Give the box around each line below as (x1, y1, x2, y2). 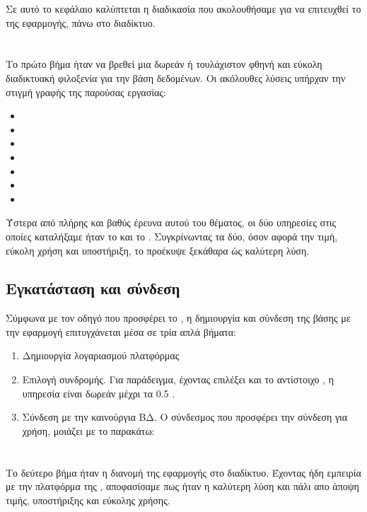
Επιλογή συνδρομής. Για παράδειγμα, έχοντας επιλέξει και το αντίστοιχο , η (22, 372, 334, 387)
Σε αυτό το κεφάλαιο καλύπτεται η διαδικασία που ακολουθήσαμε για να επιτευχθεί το (6, 1, 361, 16)
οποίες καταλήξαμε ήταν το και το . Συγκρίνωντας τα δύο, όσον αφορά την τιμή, (6, 228, 338, 243)
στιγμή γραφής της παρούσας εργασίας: (6, 84, 166, 99)
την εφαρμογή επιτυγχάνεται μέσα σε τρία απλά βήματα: (6, 324, 236, 339)
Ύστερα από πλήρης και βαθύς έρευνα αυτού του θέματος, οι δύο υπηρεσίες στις (6, 215, 337, 230)
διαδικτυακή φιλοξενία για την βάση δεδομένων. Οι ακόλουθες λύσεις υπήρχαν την (6, 70, 346, 85)
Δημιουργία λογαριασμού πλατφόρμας (22, 348, 180, 363)
